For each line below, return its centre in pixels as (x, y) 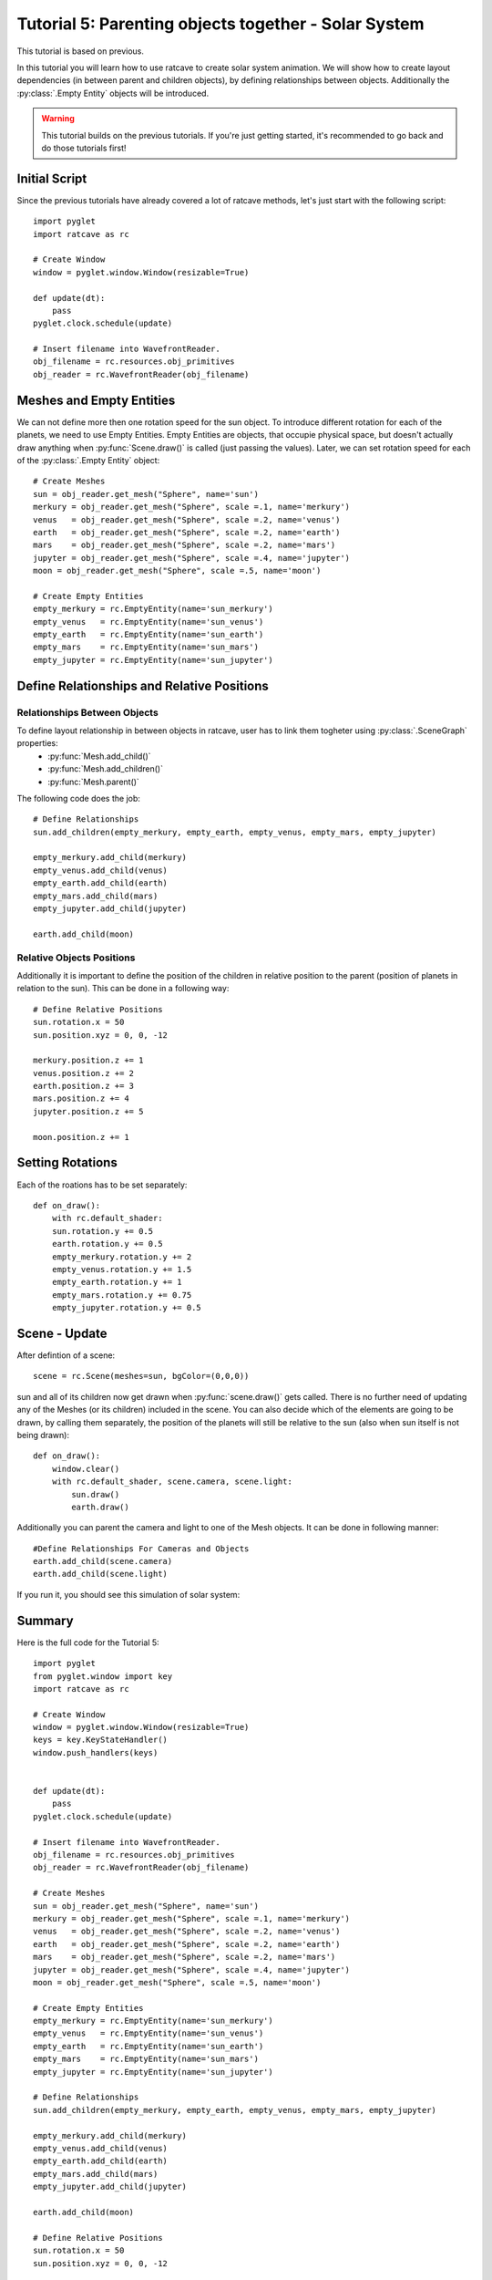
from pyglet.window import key (103, 1676)
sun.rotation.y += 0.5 (102, 1231)
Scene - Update (62, 1333)
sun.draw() (96, 1494)
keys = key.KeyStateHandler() (101, 1740)
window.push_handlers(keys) (96, 1752)
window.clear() (86, 1469)
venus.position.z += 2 (84, 1073)
